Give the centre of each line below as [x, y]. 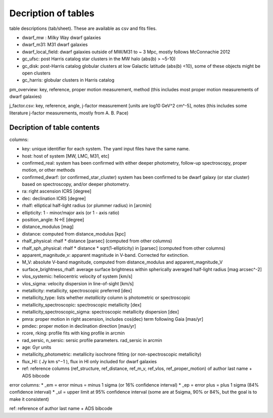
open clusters [36, 73]
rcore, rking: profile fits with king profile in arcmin [73, 333]
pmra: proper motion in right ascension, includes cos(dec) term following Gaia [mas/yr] [113, 319]
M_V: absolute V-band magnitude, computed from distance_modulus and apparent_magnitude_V [122, 262]
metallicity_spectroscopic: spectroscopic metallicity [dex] [82, 305]
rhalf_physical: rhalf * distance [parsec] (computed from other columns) [97, 241]
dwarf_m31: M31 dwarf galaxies [55, 45]
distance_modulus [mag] [48, 227]
